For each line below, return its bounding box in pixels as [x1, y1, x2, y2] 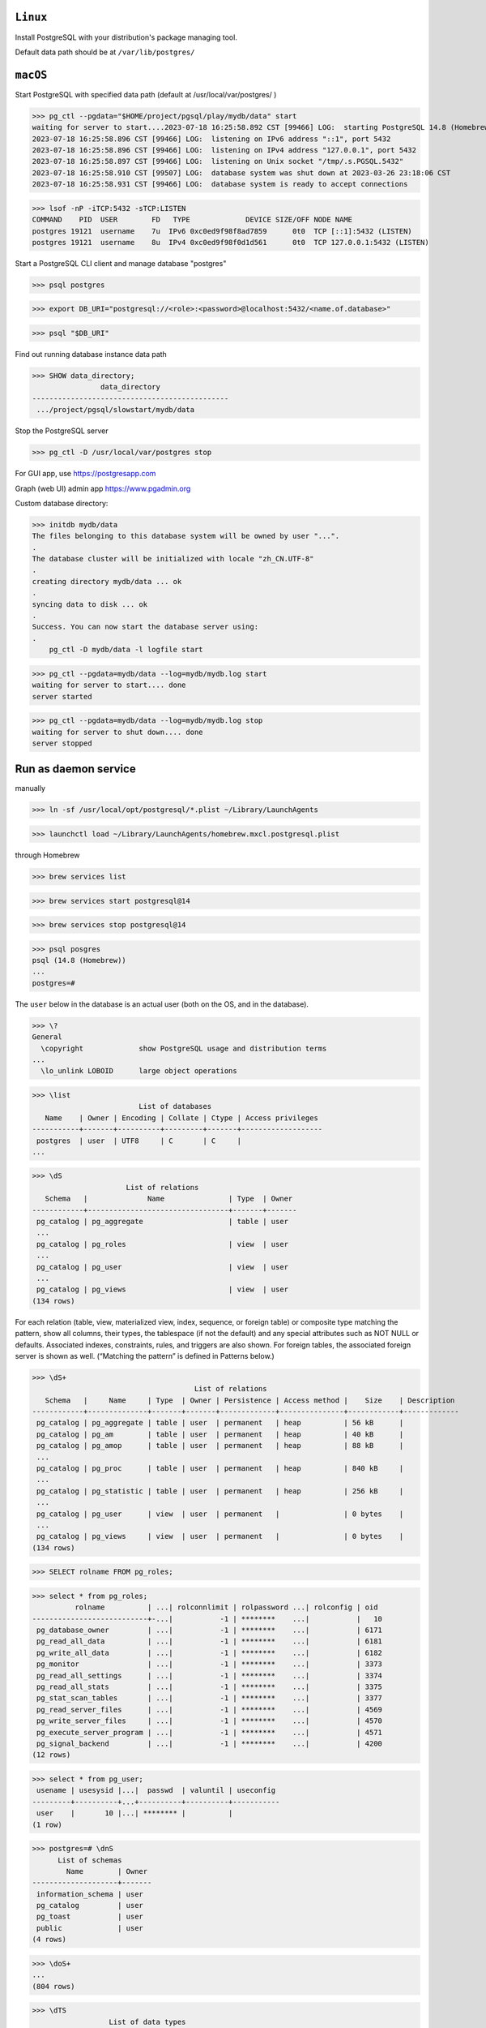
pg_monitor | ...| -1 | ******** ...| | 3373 [36, 1660, 382, 1669]
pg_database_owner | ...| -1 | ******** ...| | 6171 [36, 1626, 382, 1635]
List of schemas [58, 1855, 122, 1865]
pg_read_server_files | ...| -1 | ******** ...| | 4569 [36, 1704, 382, 1714]
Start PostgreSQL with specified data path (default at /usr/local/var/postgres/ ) [15, 89, 277, 99]
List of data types [109, 2017, 186, 2026]
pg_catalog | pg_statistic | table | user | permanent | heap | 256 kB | [36, 1486, 404, 1496]
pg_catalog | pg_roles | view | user [36, 1240, 289, 1248]
